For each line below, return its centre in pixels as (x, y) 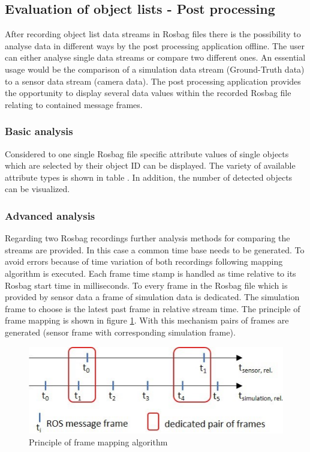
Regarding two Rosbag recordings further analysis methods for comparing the (148, 238)
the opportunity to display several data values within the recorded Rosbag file (148, 93)
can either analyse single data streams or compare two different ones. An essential (155, 57)
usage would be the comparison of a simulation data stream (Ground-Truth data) (155, 69)
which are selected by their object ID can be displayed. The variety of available (150, 165)
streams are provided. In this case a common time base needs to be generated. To (155, 249)
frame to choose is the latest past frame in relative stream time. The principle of (153, 308)
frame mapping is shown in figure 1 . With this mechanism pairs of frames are (147, 320)
